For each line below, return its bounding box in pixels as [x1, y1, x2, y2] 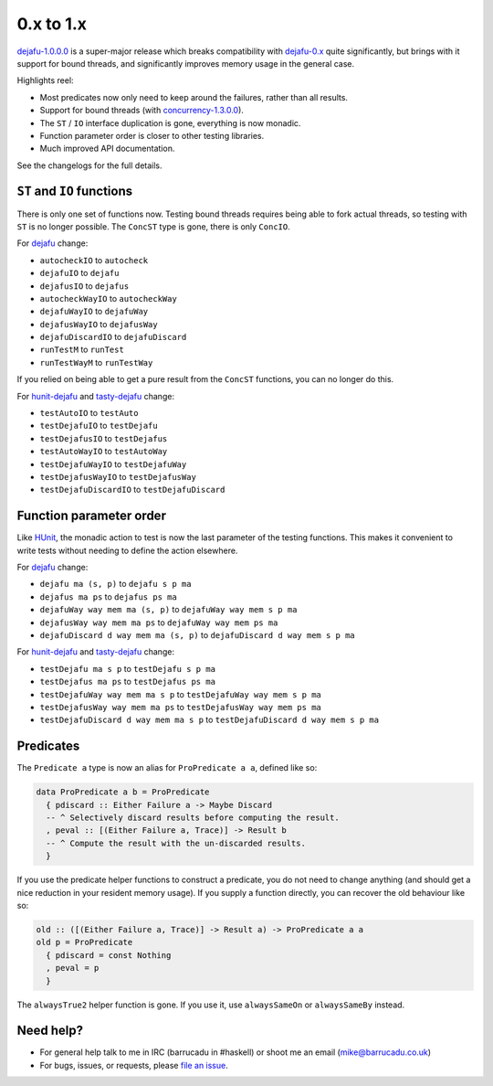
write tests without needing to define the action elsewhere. [16, 545, 238, 556]
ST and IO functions [16, 184, 132, 199]
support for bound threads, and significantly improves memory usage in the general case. [16, 58, 355, 69]
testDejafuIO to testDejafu [39, 421, 159, 431]
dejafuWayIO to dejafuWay [39, 306, 149, 317]
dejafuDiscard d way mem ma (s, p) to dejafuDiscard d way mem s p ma [39, 630, 355, 641]
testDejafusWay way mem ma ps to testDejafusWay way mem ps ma [39, 701, 321, 712]
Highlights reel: [16, 75, 74, 86]
